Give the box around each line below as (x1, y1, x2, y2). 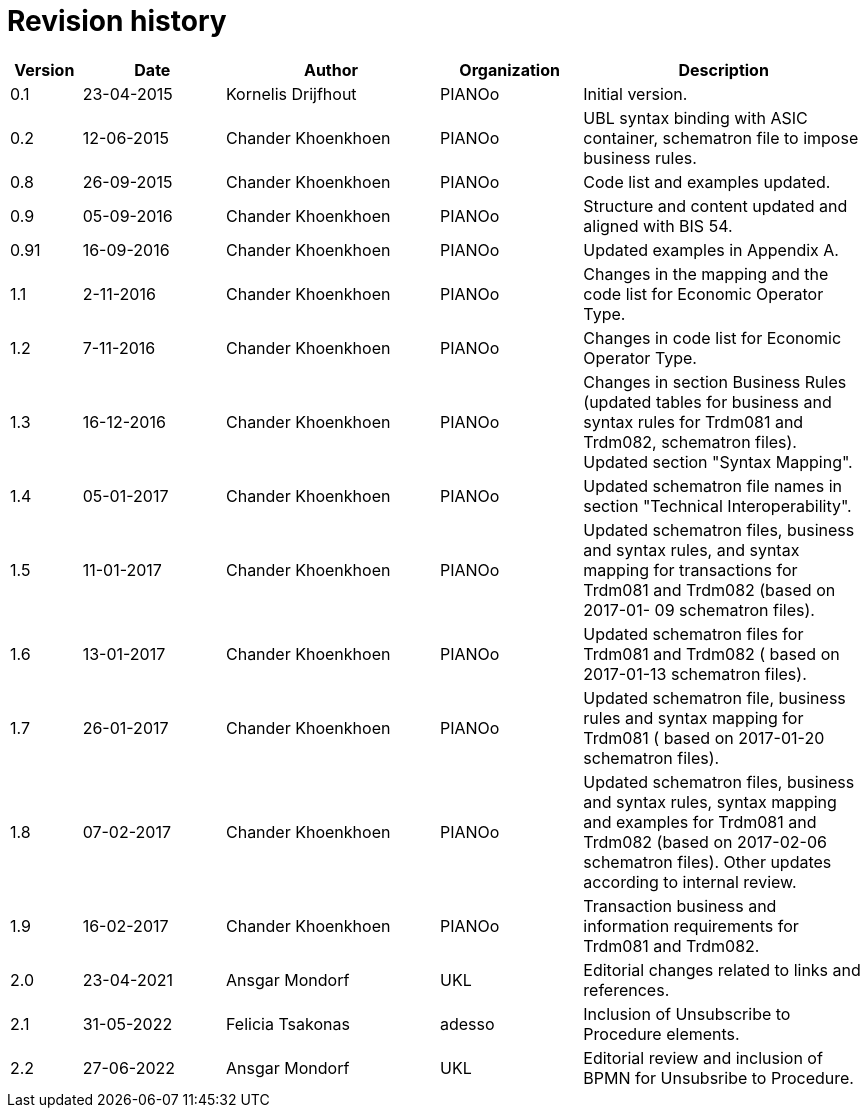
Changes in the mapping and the (583, 263, 829, 284)
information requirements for (583, 915, 799, 936)
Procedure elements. (583, 1023, 740, 1044)
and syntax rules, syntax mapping (583, 791, 837, 812)
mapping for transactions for (583, 559, 798, 580)
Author (303, 59, 359, 80)
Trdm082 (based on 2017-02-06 (583, 831, 827, 852)
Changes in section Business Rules (583, 371, 847, 392)
